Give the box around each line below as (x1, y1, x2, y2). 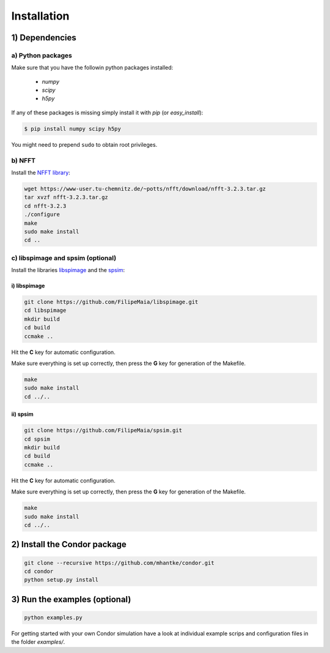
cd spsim (24, 435, 51, 443)
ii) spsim (11, 410, 34, 418)
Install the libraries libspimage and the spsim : (11, 267, 125, 274)
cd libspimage (24, 307, 67, 314)
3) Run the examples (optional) (11, 594, 131, 605)
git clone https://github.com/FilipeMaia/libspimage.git (24, 298, 199, 306)
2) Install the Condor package (11, 539, 127, 550)
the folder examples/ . (11, 638, 65, 646)
